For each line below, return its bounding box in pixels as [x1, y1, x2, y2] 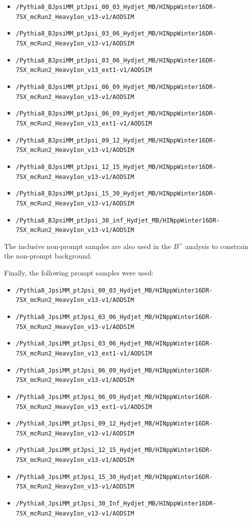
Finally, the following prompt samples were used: [4, 267, 154, 277]
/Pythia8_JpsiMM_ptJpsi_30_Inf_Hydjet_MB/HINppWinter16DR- [15, 500, 216, 507]
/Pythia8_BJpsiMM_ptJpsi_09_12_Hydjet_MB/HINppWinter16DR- [15, 136, 216, 144]
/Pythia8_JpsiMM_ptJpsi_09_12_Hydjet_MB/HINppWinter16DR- [15, 420, 213, 427]
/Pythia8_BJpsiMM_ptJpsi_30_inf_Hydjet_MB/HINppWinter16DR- [15, 216, 220, 224]
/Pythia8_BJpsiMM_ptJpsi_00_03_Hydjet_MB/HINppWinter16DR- [15, 3, 216, 10]
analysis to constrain [185, 240, 248, 251]
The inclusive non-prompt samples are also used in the [4, 240, 171, 251]
